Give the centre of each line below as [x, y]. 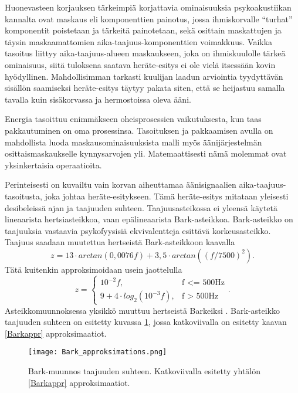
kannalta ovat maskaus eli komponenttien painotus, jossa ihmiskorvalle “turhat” [149, 18]
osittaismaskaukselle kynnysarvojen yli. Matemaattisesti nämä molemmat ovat [146, 153]
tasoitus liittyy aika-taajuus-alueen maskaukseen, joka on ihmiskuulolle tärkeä [145, 53]
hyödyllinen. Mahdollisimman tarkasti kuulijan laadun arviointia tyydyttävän [144, 76]
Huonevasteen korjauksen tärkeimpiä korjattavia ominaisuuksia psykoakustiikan [148, 7]
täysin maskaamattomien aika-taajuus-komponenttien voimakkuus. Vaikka [139, 41]
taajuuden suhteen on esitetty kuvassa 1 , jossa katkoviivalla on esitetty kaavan [146, 322]
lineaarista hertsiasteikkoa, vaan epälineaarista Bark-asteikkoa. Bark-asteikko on [149, 219]
